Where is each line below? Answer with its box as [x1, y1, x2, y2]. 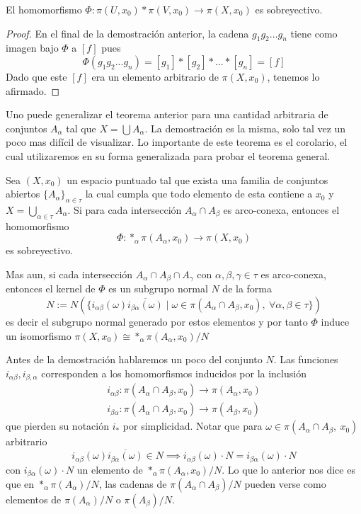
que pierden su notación [6, 418, 109, 433]
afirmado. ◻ [6, 83, 60, 98]
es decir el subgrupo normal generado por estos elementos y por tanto [6, 314, 308, 329]
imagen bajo [6, 40, 59, 55]
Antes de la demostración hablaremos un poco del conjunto [6, 352, 263, 367]
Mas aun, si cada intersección [6, 266, 133, 281]
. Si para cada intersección [67, 202, 182, 217]
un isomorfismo [6, 328, 71, 343]
